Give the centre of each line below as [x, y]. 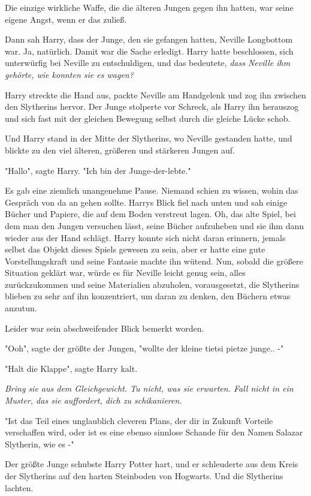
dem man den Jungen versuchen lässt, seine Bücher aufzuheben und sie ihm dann [155, 225]
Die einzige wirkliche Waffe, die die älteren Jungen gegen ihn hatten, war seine [149, 7]
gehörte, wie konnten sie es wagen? [69, 74]
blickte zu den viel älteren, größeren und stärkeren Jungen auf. [120, 150]
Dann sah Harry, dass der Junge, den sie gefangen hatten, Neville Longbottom [149, 39]
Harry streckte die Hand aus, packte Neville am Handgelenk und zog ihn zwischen [155, 94]
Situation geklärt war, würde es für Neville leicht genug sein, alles [125, 273]
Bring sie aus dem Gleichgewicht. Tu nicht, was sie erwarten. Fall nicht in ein [149, 388]
